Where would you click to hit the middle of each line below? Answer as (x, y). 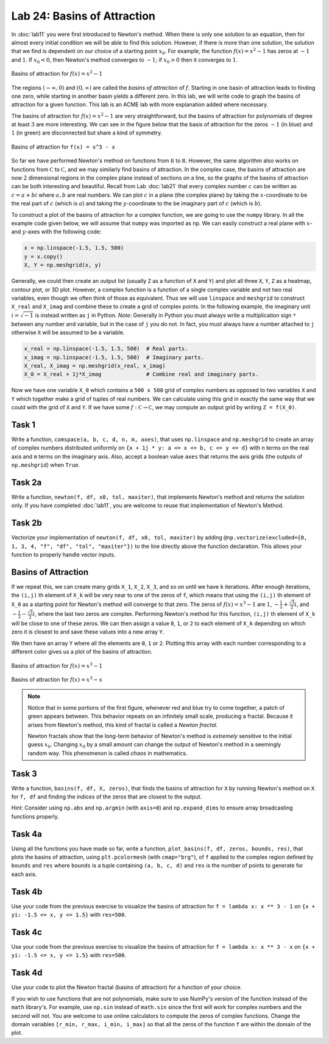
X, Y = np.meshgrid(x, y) (63, 265)
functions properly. (35, 816)
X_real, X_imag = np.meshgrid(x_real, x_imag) (95, 366)
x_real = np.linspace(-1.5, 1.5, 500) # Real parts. (106, 349)
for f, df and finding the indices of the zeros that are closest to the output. (107, 797)
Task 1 (23, 425)
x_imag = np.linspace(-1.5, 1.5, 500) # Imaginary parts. (114, 357)
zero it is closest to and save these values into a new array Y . (88, 632)
